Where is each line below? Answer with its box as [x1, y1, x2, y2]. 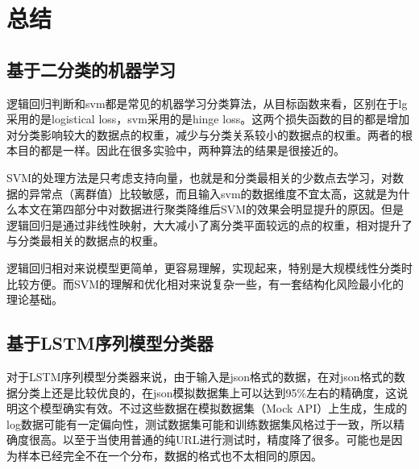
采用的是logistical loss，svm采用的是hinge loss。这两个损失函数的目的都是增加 [6, 110, 410, 127]
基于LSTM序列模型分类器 [6, 330, 214, 355]
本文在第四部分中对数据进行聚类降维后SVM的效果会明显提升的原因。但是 [17, 201, 404, 218]
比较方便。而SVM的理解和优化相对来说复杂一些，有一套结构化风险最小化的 [6, 275, 404, 292]
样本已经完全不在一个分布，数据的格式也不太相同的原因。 [17, 446, 322, 463]
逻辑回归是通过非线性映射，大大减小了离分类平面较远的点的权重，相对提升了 [6, 216, 413, 233]
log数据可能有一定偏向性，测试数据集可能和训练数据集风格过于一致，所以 [6, 415, 393, 432]
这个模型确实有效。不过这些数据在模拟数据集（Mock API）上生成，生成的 [17, 400, 408, 417]
